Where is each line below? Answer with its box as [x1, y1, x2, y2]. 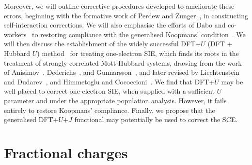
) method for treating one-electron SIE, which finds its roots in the [37, 48, 239, 58]
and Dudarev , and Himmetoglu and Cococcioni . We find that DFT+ [4, 76, 215, 86]
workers [4, 29, 27, 39]
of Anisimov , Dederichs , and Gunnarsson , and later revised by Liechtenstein [4, 67, 240, 77]
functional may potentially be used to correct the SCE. [74, 114, 238, 124]
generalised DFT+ [4, 114, 59, 124]
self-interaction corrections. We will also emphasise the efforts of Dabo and [4, 20, 226, 30]
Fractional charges [4, 142, 128, 162]
